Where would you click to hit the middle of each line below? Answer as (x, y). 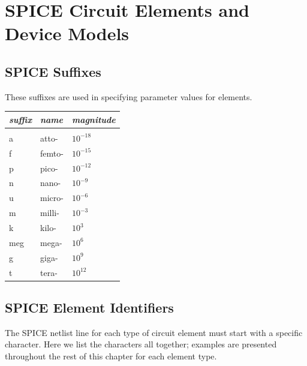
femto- (52, 153)
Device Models (67, 33)
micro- (52, 198)
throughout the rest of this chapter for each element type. (111, 356)
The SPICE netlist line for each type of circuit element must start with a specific (154, 332)
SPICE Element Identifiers (89, 307)
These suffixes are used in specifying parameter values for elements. (129, 96)
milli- (50, 213)
